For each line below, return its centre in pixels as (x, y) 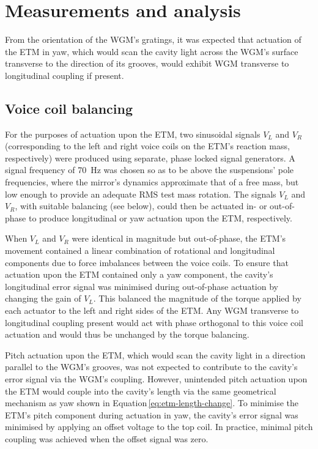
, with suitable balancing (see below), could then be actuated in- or (141, 206)
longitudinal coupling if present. (65, 75)
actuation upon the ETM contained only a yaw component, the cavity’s (139, 274)
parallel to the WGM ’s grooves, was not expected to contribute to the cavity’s (151, 367)
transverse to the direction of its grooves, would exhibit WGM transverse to (147, 63)
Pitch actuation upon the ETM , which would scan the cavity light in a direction (155, 354)
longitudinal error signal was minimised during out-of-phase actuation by (142, 286)
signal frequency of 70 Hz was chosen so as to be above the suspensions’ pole (150, 170)
